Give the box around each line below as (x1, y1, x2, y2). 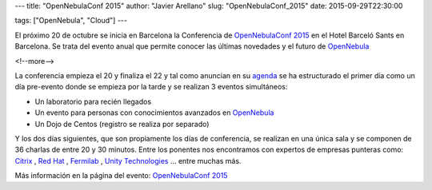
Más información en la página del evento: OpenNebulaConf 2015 (14, 171, 228, 180)
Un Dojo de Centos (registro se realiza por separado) (34, 119, 210, 129)
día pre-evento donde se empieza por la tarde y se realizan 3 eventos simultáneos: (14, 82, 288, 92)
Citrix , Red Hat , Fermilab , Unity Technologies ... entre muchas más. (14, 156, 242, 165)
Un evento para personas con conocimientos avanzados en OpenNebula (34, 108, 274, 117)
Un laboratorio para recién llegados (34, 97, 152, 106)
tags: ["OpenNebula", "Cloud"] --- (14, 16, 128, 26)
